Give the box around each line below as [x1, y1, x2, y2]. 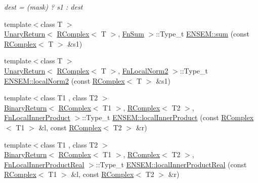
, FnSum [118, 28, 144, 39]
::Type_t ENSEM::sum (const [156, 28, 250, 39]
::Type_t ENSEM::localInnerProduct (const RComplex [82, 112, 254, 123]
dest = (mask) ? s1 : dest [4, 2, 83, 12]
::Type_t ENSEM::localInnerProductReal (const [96, 159, 247, 169]
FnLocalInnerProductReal [4, 159, 84, 169]
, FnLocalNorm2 [118, 65, 168, 76]
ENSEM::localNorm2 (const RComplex [4, 75, 125, 86]
